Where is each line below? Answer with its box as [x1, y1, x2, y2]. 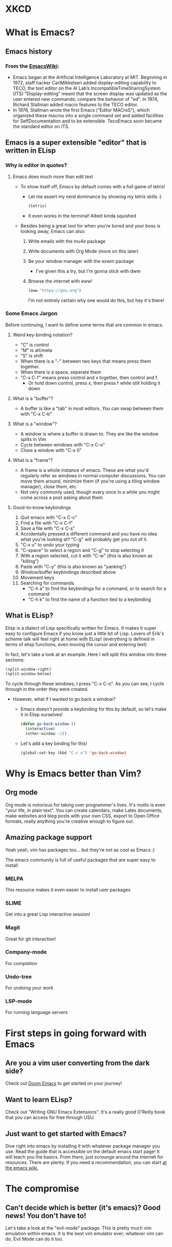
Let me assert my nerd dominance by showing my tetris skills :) [28, 193, 162, 200]
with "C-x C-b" [20, 411, 52, 417]
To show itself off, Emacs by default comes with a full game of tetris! [20, 183, 165, 189]
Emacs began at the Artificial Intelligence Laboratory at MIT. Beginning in [12, 74, 167, 80]
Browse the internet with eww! [28, 278, 92, 284]
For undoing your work [5, 985, 54, 991]
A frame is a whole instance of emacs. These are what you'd [20, 467, 149, 473]
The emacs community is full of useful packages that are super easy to [5, 857, 156, 863]
